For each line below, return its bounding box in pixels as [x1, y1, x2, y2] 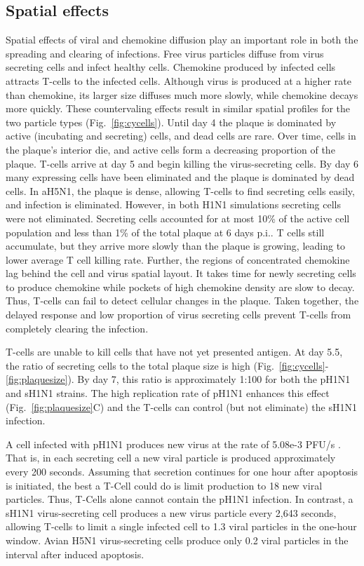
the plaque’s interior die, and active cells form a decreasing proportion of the [6, 142, 335, 156]
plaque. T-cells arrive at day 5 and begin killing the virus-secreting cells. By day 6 [6, 156, 359, 170]
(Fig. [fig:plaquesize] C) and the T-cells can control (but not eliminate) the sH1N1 [6, 399, 357, 414]
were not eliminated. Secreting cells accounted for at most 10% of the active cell [6, 210, 350, 225]
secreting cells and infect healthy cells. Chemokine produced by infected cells [6, 60, 336, 74]
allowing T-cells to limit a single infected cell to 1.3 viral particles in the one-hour [6, 519, 357, 534]
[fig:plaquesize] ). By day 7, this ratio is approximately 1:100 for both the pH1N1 [6, 372, 351, 386]
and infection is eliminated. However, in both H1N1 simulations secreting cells [6, 197, 342, 212]
